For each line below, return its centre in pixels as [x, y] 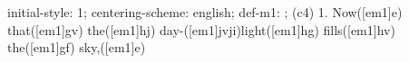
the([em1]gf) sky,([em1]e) [77, 47]
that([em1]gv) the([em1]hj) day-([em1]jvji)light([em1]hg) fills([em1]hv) [201, 29]
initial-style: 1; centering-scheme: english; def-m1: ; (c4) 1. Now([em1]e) [205, 12]
